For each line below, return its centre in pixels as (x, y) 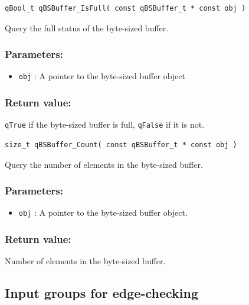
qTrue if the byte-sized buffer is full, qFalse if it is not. (105, 124)
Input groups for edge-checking (102, 293)
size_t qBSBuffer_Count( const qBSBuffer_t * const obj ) (121, 145)
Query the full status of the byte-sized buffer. (87, 27)
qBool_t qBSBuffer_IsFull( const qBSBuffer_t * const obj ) (125, 8)
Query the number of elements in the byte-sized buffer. (104, 164)
